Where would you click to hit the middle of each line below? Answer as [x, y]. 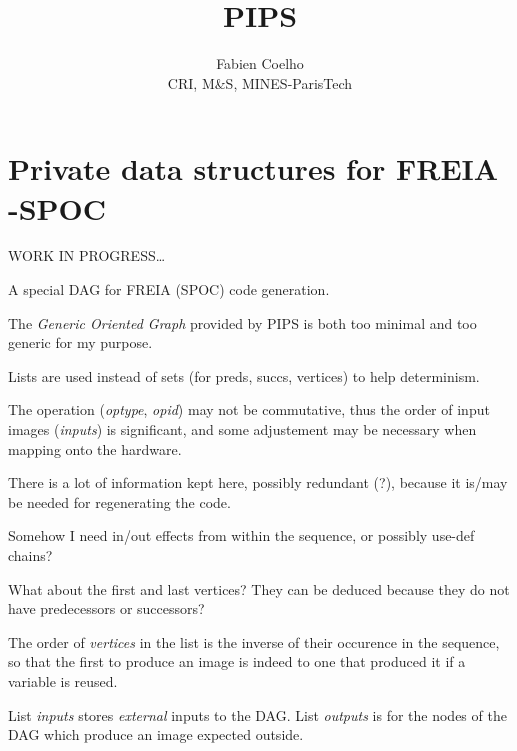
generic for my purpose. [80, 342]
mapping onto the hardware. [95, 448]
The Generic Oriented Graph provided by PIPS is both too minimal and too [242, 322]
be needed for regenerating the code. [119, 501]
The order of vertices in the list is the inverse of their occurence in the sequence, [254, 641]
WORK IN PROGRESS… [87, 255]
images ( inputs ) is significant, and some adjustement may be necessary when [242, 429]
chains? [30, 554]
